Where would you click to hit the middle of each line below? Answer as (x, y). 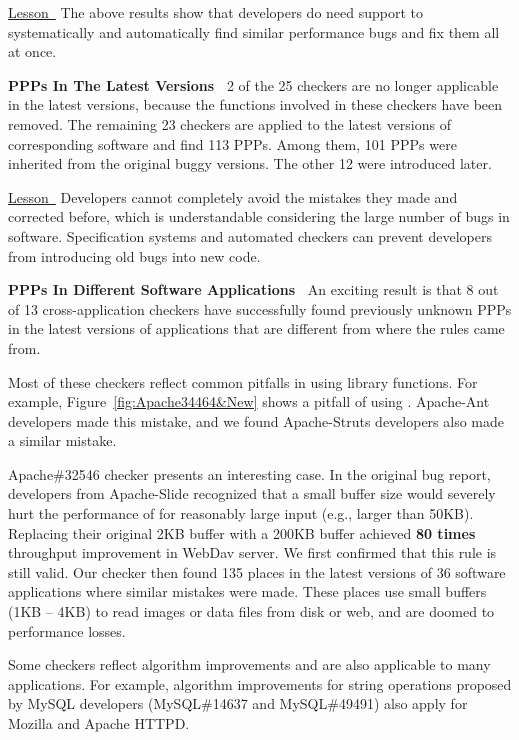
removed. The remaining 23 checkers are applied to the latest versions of (230, 123)
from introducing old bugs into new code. (134, 255)
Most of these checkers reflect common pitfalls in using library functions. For (243, 381)
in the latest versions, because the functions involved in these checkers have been (255, 104)
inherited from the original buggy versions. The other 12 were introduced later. (250, 163)
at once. (32, 51)
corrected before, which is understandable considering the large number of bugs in (259, 216)
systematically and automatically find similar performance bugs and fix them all (254, 31)
